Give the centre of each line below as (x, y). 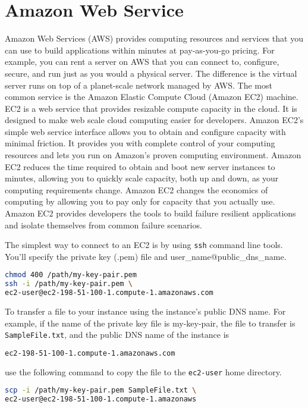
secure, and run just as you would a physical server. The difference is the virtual (151, 73)
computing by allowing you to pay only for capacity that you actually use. (140, 201)
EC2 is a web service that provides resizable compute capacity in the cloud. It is (151, 108)
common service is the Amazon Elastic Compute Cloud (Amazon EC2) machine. (152, 97)
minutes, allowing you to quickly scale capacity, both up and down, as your (142, 178)
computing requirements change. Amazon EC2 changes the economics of (136, 189)
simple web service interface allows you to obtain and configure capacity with (145, 131)
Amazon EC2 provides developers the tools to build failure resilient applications (150, 213)
